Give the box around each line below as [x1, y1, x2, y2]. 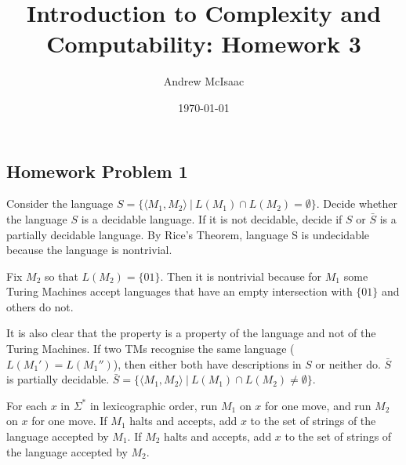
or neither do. [315, 355, 381, 372]
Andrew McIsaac [163, 73, 245, 89]
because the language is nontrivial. [6, 242, 172, 258]
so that [45, 267, 78, 284]
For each [6, 397, 47, 413]
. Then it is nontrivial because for [160, 267, 322, 284]
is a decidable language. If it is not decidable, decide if [81, 210, 343, 227]
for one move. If [31, 412, 107, 429]
